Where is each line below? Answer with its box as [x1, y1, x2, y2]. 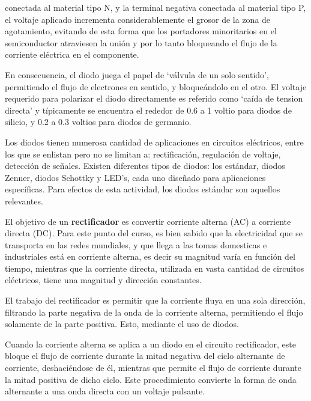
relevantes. [5, 194, 43, 207]
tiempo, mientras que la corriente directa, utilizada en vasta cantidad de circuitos [5, 262, 304, 274]
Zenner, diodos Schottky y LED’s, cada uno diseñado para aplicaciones [5, 171, 266, 183]
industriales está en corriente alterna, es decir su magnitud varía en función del [5, 250, 296, 263]
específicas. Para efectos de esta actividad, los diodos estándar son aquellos [5, 183, 280, 195]
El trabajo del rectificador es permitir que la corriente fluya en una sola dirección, [5, 294, 306, 307]
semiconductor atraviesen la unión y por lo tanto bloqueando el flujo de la [5, 36, 277, 49]
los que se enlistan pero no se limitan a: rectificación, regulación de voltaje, [5, 147, 281, 160]
